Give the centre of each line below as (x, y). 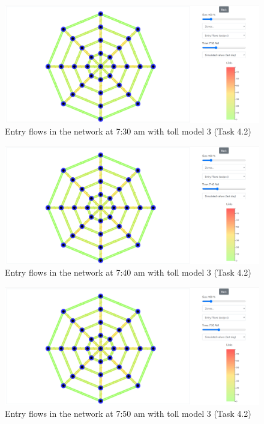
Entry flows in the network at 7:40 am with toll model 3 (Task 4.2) (128, 272)
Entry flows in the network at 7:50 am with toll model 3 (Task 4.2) (128, 413)
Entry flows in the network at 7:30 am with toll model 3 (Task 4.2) (128, 131)
